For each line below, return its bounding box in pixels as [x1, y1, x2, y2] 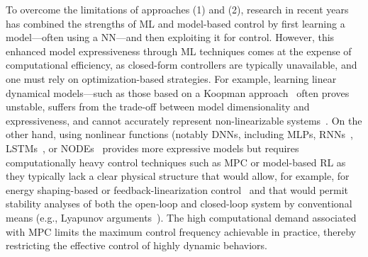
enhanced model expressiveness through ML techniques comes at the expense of [6, 43, 352, 58]
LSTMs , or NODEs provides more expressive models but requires [6, 140, 299, 155]
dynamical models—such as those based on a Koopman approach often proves [6, 85, 350, 100]
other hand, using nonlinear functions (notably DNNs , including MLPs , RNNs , [6, 127, 353, 142]
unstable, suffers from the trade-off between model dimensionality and [6, 99, 310, 114]
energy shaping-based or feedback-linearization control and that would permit [6, 182, 349, 197]
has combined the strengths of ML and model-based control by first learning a [6, 16, 345, 30]
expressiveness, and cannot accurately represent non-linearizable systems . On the [6, 113, 362, 127]
